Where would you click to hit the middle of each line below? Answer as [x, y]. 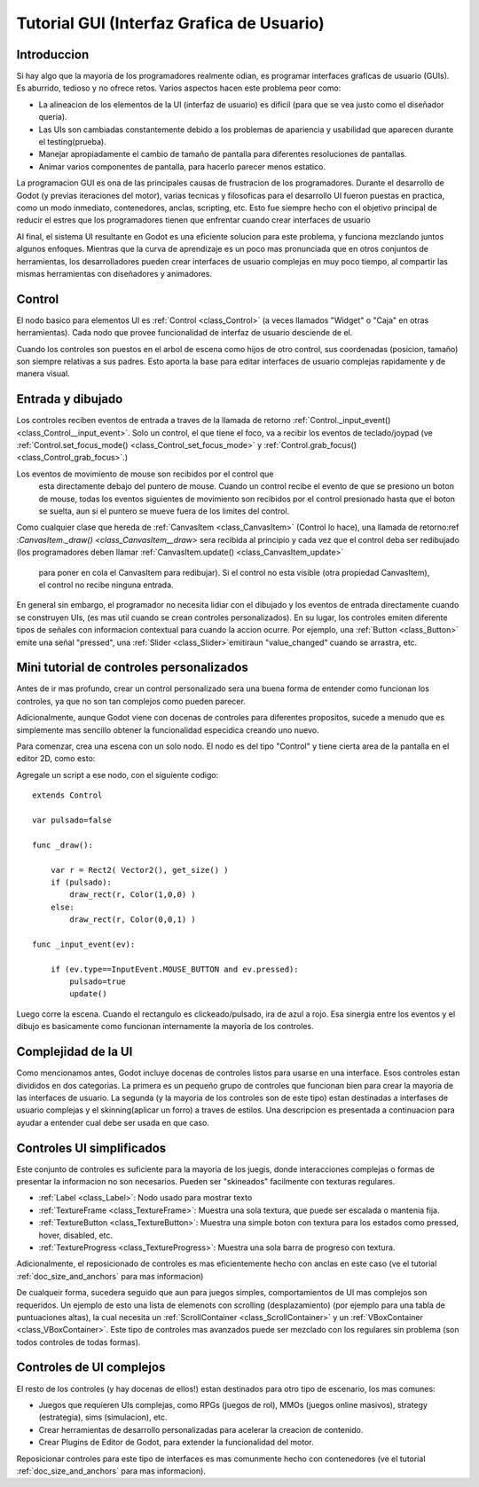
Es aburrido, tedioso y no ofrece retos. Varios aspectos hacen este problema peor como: [179, 88]
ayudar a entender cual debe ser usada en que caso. [113, 1122]
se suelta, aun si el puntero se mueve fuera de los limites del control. [164, 511]
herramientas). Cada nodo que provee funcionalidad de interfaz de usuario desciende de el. [185, 333]
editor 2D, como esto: [56, 759]
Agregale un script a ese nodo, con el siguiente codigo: [118, 775]
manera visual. [43, 374]
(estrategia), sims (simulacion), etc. [103, 1417]
